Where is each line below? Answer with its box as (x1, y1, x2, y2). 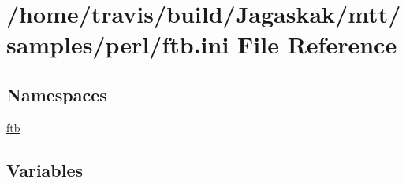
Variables (6, 157, 84, 181)
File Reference (237, 28, 397, 60)
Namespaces (6, 82, 107, 106)
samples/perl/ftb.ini (6, 28, 229, 60)
